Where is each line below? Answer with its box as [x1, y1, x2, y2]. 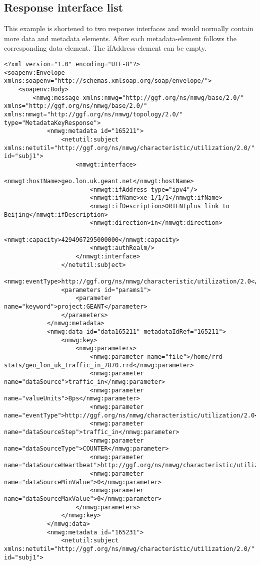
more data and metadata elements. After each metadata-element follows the [4, 33, 236, 43]
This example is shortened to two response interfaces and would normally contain [4, 23, 253, 34]
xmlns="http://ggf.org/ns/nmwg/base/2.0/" [4, 102, 147, 110]
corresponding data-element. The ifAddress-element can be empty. [4, 43, 206, 53]
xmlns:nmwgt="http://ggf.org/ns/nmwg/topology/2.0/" [4, 110, 183, 118]
